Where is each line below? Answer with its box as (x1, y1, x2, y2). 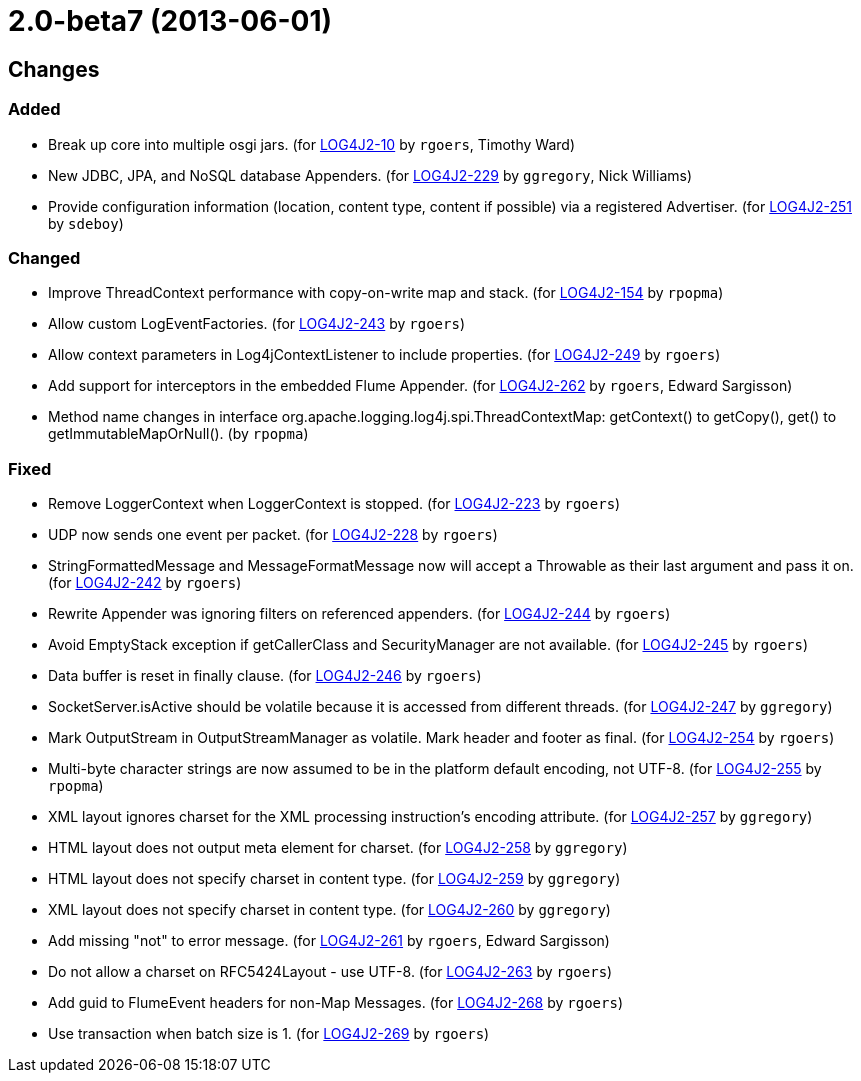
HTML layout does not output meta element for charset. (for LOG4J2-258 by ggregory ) (48, 839, 628, 857)
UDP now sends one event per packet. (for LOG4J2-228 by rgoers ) (48, 526, 498, 544)
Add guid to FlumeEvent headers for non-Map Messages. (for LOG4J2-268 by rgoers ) (48, 994, 624, 1012)
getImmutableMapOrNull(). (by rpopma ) (48, 425, 309, 443)
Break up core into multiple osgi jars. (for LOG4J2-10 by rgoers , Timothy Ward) (48, 135, 575, 153)
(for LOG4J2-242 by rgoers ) (48, 574, 242, 592)
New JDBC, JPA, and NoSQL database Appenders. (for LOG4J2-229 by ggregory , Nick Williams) (48, 166, 693, 184)
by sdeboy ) (48, 214, 124, 232)
